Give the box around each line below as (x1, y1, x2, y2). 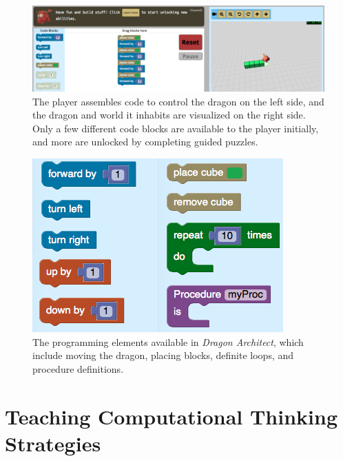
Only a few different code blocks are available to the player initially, (32, 121, 319, 135)
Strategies (5, 429, 101, 457)
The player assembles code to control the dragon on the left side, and (32, 94, 324, 108)
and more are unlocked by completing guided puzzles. (32, 134, 258, 149)
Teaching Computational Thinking (5, 402, 338, 430)
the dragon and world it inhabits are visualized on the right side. (32, 107, 306, 122)
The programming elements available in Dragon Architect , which (32, 334, 304, 349)
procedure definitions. (32, 361, 124, 376)
